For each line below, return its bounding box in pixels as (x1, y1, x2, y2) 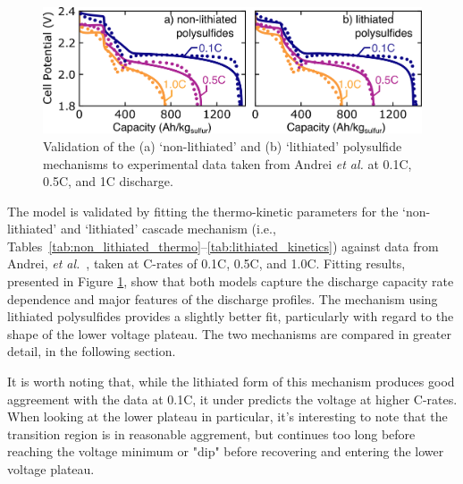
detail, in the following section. (7, 342, 176, 361)
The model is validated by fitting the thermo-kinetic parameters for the (7, 201, 399, 220)
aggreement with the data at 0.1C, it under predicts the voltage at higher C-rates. (7, 389, 458, 408)
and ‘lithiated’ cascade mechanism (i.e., (60, 219, 276, 238)
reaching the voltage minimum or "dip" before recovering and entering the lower (7, 442, 444, 461)
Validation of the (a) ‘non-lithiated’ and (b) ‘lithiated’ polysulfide (43, 136, 402, 155)
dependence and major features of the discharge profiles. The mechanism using (7, 289, 438, 308)
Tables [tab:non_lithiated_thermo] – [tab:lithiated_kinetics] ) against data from (7, 236, 439, 255)
